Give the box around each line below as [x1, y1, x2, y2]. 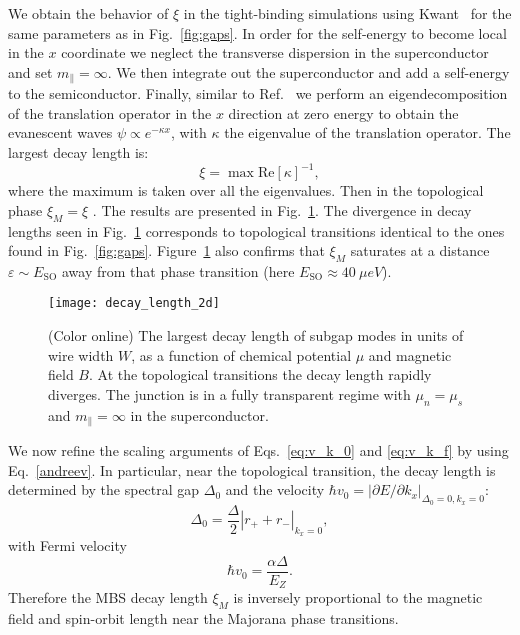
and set [8, 61, 53, 82]
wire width [48, 344, 114, 365]
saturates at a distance [350, 240, 490, 261]
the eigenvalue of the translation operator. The [224, 122, 511, 143]
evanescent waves [8, 122, 113, 143]
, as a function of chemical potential [131, 344, 352, 365]
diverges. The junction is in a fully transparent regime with [48, 383, 411, 404]
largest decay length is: [8, 142, 149, 163]
